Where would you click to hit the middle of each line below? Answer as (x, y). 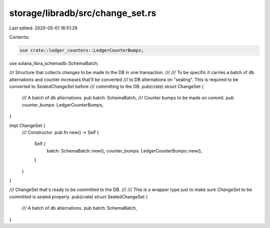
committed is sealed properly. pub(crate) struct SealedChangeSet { (78, 196)
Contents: (19, 37)
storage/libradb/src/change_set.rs (83, 13)
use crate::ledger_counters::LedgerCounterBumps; (82, 50)
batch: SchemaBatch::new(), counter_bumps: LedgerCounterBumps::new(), (124, 150)
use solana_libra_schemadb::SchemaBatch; (54, 63)
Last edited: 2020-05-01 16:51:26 (43, 28)
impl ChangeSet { (27, 125)
